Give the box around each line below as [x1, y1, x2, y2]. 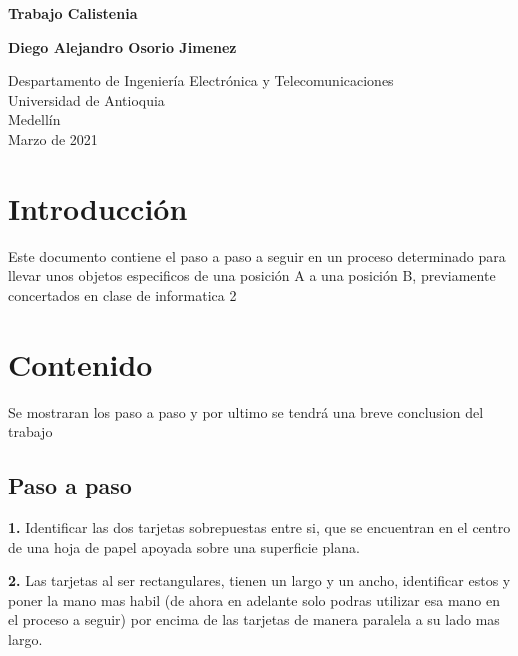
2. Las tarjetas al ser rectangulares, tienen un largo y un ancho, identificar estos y [8, 570, 511, 591]
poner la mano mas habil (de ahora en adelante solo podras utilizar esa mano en [8, 589, 501, 610]
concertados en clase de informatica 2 [8, 284, 237, 305]
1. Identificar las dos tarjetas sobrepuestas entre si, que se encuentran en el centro [8, 516, 511, 537]
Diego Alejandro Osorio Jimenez [8, 36, 237, 57]
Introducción [8, 187, 188, 228]
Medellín [8, 109, 61, 130]
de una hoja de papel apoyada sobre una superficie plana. [8, 536, 360, 557]
